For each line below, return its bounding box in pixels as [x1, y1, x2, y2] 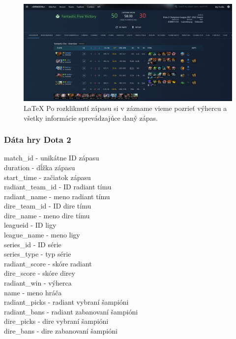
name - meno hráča [4, 287, 62, 297]
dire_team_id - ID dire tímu [4, 201, 91, 211]
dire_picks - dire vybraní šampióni [4, 316, 109, 326]
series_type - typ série [4, 249, 71, 259]
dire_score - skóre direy [4, 268, 75, 278]
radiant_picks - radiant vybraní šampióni [4, 297, 129, 307]
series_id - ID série [4, 239, 61, 249]
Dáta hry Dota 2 [4, 133, 71, 146]
